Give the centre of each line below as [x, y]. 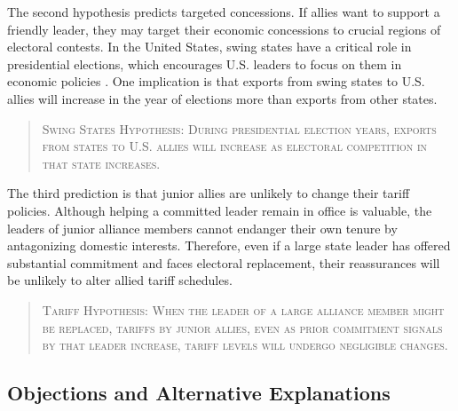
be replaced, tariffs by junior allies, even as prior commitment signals [242, 327]
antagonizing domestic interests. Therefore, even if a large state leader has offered [229, 245]
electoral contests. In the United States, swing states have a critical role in [209, 47]
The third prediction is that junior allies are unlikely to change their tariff [209, 193]
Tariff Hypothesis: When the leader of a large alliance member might [243, 309]
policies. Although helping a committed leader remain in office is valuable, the [220, 210]
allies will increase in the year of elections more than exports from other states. [222, 98]
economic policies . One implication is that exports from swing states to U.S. [216, 81]
